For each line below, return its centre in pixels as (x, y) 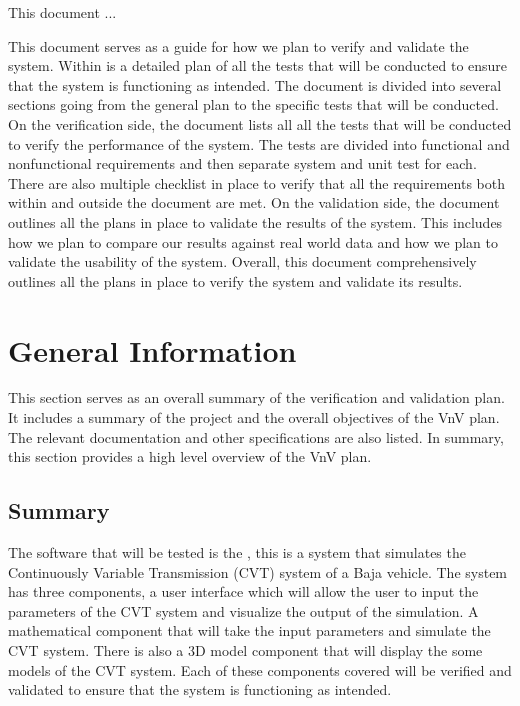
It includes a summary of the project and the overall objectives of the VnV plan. (254, 417)
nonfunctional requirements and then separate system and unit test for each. (242, 163)
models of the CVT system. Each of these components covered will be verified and (260, 669)
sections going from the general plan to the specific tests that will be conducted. (253, 104)
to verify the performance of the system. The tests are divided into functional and (259, 143)
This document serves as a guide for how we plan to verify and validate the (238, 45)
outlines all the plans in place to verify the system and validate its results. (235, 280)
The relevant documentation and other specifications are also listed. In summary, (256, 436)
